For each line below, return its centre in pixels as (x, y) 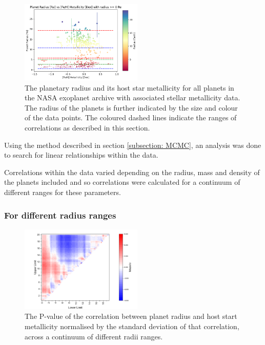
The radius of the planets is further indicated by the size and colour (131, 107)
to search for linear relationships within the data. (81, 155)
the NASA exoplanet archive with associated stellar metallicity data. (132, 98)
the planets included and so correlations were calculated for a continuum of (122, 182)
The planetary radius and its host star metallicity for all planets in (129, 87)
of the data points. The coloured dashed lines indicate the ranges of (131, 117)
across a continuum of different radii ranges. (94, 336)
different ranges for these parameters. (63, 192)
